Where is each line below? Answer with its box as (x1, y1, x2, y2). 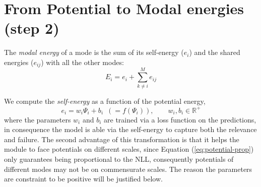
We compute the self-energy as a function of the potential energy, (4, 96, 206, 106)
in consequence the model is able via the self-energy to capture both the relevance (4, 124, 257, 135)
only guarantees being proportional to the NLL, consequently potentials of (4, 153, 234, 164)
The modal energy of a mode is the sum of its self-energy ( (4, 47, 184, 57)
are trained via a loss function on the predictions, (104, 114, 256, 124)
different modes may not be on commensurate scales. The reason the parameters (4, 163, 252, 174)
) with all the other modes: (41, 56, 124, 67)
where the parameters (4, 114, 71, 124)
